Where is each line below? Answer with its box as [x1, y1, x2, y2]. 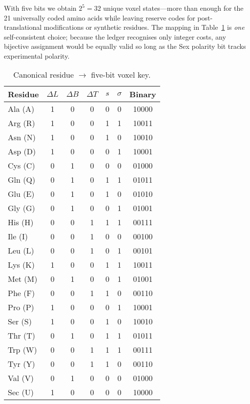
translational [4, 22, 42, 32]
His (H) [8, 216, 34, 228]
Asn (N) [8, 131, 36, 143]
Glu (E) [8, 188, 35, 199]
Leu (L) [8, 244, 34, 256]
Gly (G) [8, 202, 35, 213]
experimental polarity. [4, 50, 70, 61]
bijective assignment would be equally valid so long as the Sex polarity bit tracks [4, 41, 246, 51]
